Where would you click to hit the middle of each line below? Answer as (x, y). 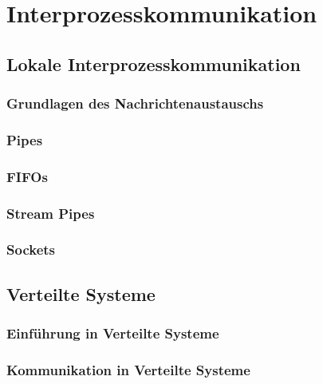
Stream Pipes (51, 213)
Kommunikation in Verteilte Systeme (128, 369)
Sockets (31, 249)
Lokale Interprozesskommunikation (154, 63)
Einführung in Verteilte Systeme (113, 333)
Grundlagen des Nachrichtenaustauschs (135, 103)
